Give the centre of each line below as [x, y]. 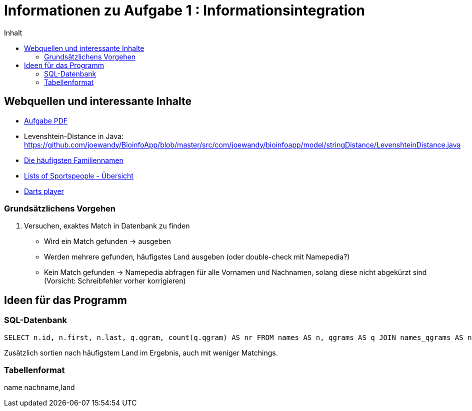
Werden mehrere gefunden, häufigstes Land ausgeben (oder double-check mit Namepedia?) [197, 257]
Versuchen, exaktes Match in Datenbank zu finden [107, 226]
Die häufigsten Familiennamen [74, 160]
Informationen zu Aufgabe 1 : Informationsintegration [184, 10]
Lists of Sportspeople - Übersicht [79, 175]
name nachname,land [39, 387]
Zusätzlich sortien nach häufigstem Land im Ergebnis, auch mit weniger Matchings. [141, 352]
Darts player [44, 191]
